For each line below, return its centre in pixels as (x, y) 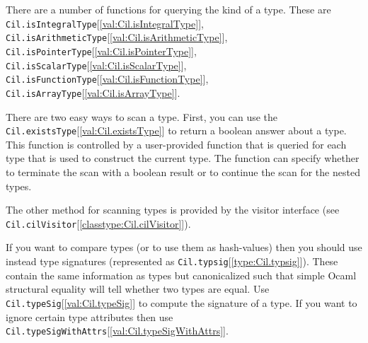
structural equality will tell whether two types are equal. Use (138, 289)
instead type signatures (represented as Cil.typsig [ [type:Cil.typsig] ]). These (172, 261)
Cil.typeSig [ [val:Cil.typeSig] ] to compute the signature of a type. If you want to (182, 302)
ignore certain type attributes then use (90, 316)
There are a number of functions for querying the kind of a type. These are (168, 9)
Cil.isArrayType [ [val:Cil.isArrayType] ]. (93, 92)
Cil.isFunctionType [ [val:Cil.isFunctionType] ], (107, 79)
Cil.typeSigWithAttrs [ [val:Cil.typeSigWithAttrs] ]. (117, 331)
